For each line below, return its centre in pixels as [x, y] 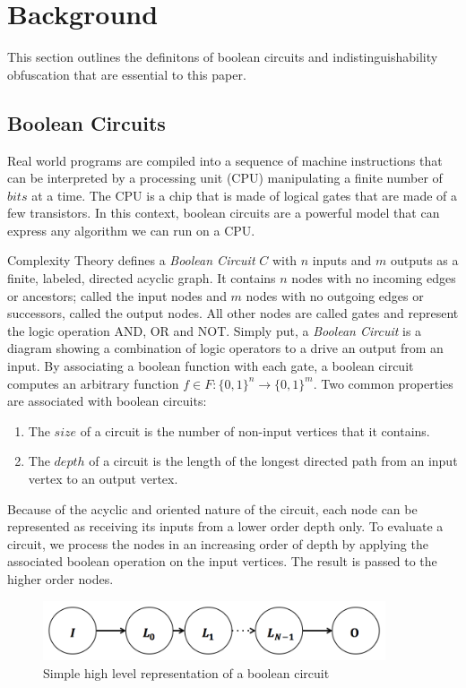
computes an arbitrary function [93, 383]
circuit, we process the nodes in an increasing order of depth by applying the [218, 543]
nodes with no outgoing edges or [335, 295]
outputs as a [424, 260]
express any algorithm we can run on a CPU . [131, 230]
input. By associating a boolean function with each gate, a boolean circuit [211, 366]
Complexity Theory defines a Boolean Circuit [131, 260]
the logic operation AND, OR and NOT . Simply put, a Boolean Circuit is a [215, 330]
